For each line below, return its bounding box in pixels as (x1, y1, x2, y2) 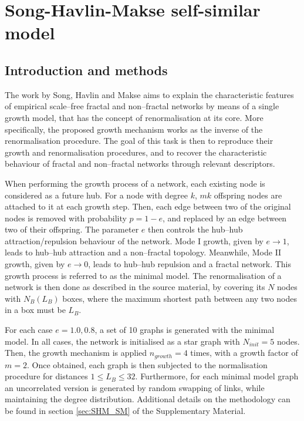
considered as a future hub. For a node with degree (5, 188, 188, 201)
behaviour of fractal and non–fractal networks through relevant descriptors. (5, 157, 275, 170)
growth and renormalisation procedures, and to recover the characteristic (5, 146, 267, 158)
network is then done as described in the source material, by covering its (5, 281, 265, 293)
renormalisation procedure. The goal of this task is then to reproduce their (5, 134, 273, 147)
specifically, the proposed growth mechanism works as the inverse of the (5, 123, 263, 135)
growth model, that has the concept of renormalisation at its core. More (5, 111, 264, 123)
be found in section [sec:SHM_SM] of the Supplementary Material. (5, 405, 246, 417)
